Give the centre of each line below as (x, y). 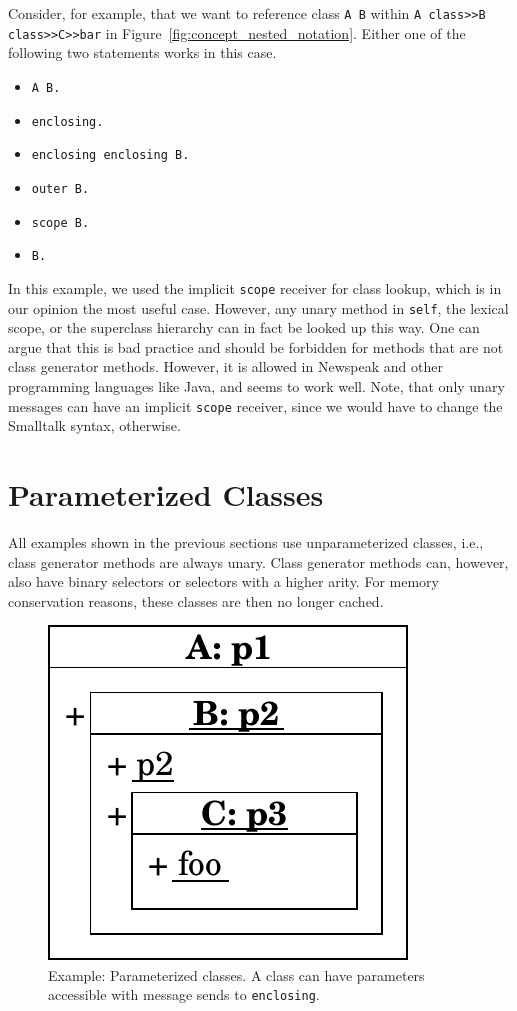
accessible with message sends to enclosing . (184, 994)
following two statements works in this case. (142, 52)
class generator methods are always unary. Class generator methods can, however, (258, 561)
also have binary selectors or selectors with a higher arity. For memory (223, 581)
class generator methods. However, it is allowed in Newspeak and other (225, 366)
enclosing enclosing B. (110, 155)
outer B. (60, 188)
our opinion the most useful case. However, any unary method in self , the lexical (258, 307)
